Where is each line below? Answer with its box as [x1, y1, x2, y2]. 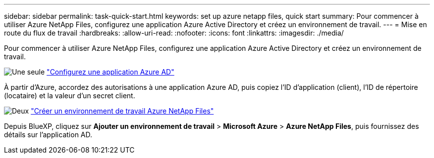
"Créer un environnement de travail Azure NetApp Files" [31, 107, 214, 115]
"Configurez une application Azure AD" [47, 68, 174, 76]
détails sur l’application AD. [4, 130, 93, 139]
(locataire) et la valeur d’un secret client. [4, 91, 135, 100]
